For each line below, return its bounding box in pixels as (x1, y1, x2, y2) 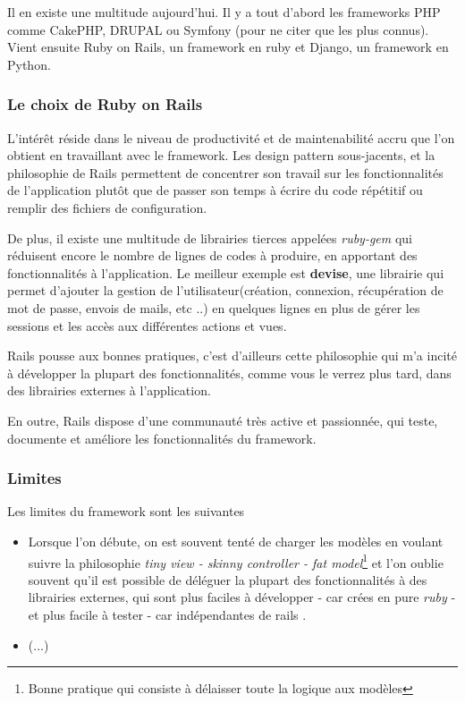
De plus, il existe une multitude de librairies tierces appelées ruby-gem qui (7, 228, 412, 247)
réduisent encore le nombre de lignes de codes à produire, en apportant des (7, 246, 418, 265)
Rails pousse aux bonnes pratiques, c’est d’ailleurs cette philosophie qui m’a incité (7, 346, 457, 365)
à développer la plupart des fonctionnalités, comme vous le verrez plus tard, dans (7, 363, 452, 382)
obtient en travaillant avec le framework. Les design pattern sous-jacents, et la (7, 146, 435, 165)
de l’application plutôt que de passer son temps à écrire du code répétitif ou (7, 181, 423, 199)
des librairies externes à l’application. (7, 381, 211, 400)
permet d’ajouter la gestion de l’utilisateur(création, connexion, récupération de (7, 281, 444, 300)
